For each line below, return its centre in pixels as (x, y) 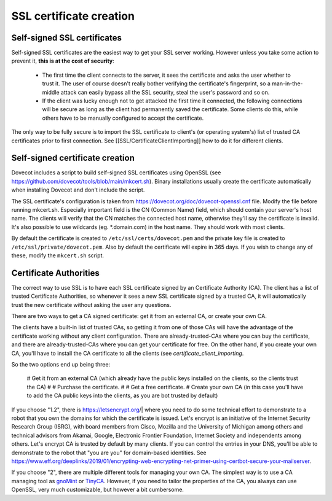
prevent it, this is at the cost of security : (63, 61)
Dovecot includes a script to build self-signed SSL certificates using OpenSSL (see (116, 173)
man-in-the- (287, 83)
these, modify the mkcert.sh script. (58, 255)
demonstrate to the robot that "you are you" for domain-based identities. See (109, 452)
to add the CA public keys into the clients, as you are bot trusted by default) (122, 395)
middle (51, 92)
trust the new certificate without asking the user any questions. (91, 305)
